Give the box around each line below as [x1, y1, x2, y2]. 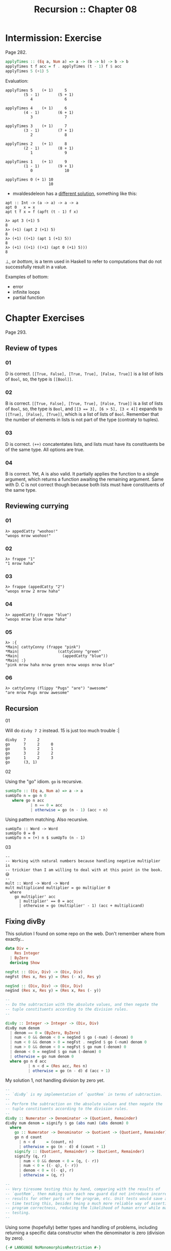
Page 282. [5, 49, 27, 55]
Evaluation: [5, 78, 29, 84]
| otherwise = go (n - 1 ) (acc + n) [30, 807, 108, 812]
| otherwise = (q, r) [18, 1172, 65, 1178]
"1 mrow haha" [5, 561, 36, 566]
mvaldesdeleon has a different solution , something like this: [12, 190, 137, 196]
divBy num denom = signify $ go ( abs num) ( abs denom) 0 [5, 1120, 129, 1125]
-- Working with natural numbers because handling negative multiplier [5, 859, 160, 864]
